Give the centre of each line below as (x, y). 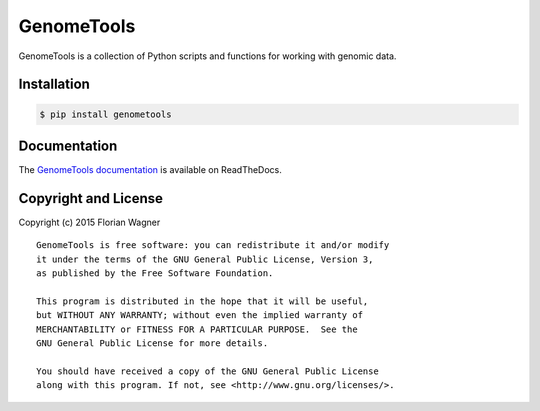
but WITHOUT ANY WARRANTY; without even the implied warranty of (200, 315)
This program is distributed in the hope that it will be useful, (202, 301)
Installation (54, 84)
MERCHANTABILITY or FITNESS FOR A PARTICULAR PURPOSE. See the (197, 329)
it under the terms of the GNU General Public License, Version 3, (205, 259)
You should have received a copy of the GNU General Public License (207, 371)
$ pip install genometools (105, 114)
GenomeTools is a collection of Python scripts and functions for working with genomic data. (207, 56)
